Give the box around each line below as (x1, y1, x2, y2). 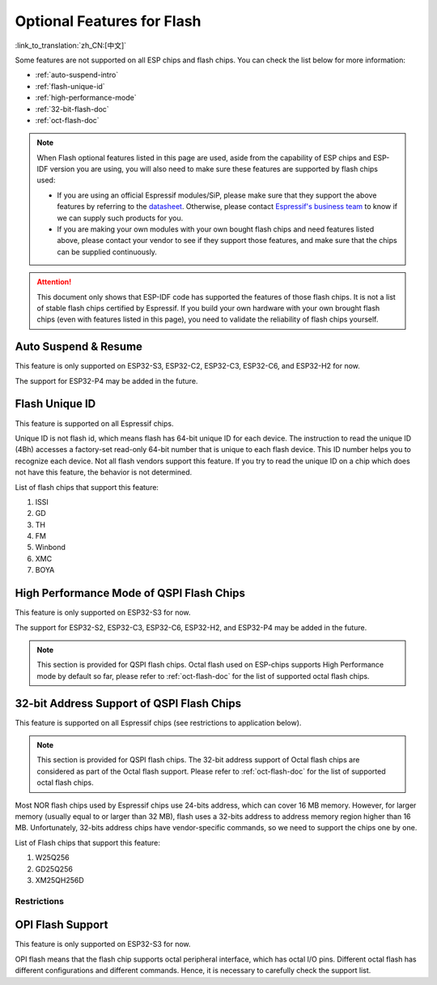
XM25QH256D (35, 875, 84, 885)
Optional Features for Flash (15, 12, 202, 30)
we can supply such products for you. (57, 213, 184, 223)
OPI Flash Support (15, 918, 108, 932)
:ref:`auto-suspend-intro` (35, 70, 119, 80)
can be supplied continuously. (57, 247, 158, 257)
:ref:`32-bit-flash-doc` (35, 104, 109, 113)
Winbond (35, 543, 66, 552)
